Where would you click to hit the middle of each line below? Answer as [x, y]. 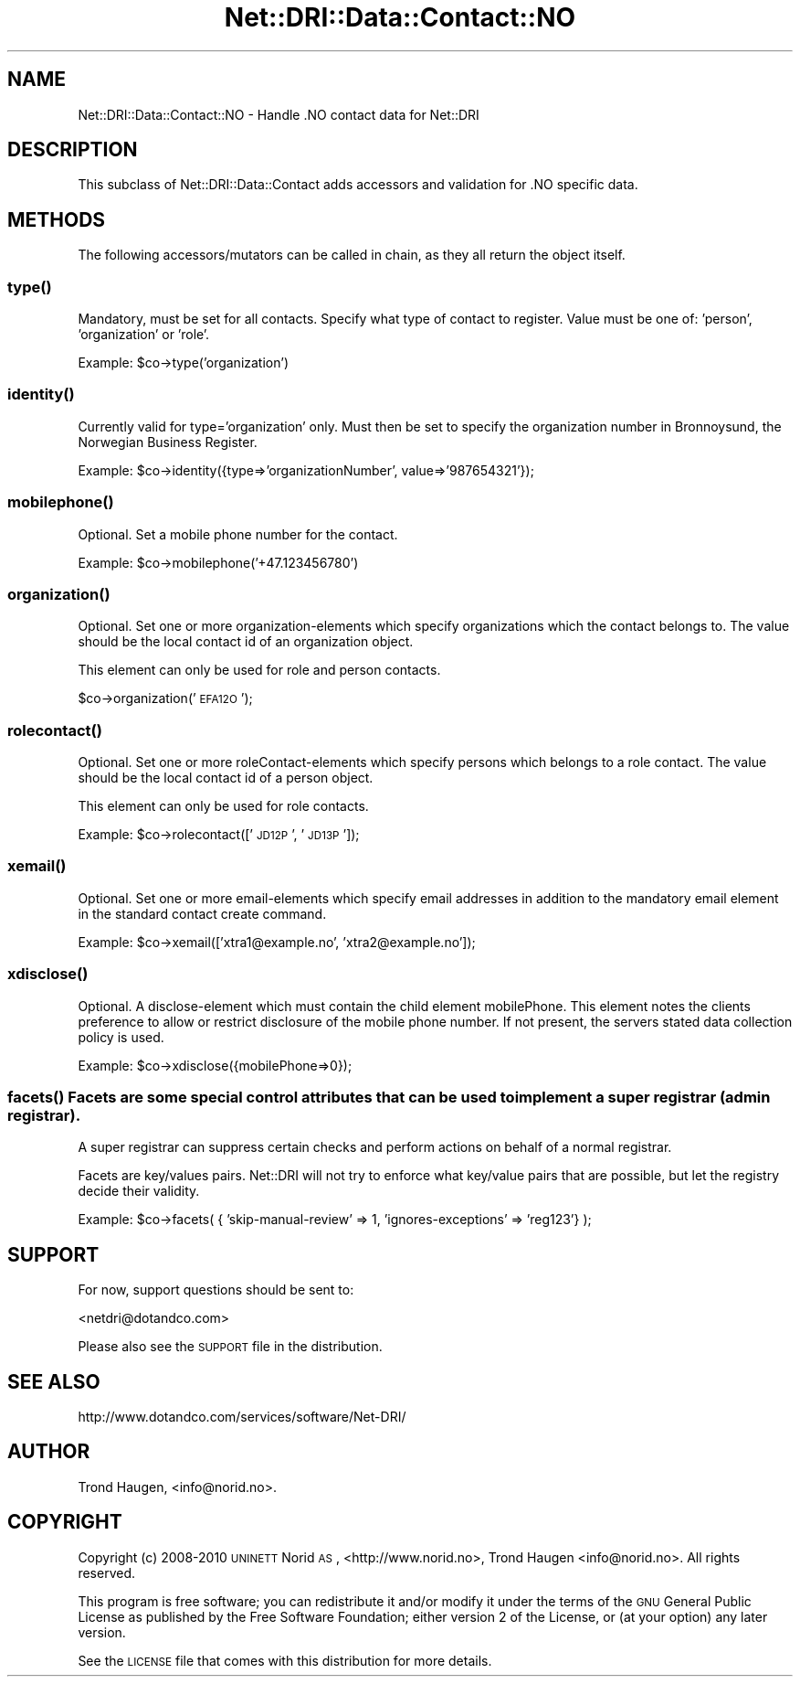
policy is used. [121, 1037]
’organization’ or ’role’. [144, 335]
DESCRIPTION [73, 150]
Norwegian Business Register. [168, 442]
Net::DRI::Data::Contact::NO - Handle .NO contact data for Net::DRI [279, 114]
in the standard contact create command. [202, 913]
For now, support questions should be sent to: [216, 1290]
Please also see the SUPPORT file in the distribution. [230, 1347]
